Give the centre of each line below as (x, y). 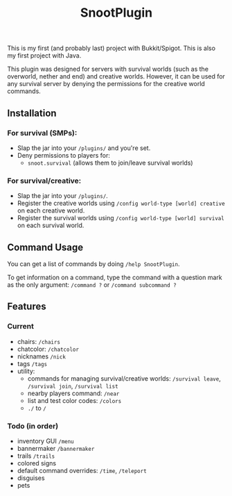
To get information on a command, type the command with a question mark (115, 277)
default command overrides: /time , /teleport (82, 470)
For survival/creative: (44, 181)
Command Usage (45, 247)
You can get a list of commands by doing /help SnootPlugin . (93, 264)
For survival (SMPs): (42, 133)
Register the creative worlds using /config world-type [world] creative (121, 204)
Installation (32, 113)
